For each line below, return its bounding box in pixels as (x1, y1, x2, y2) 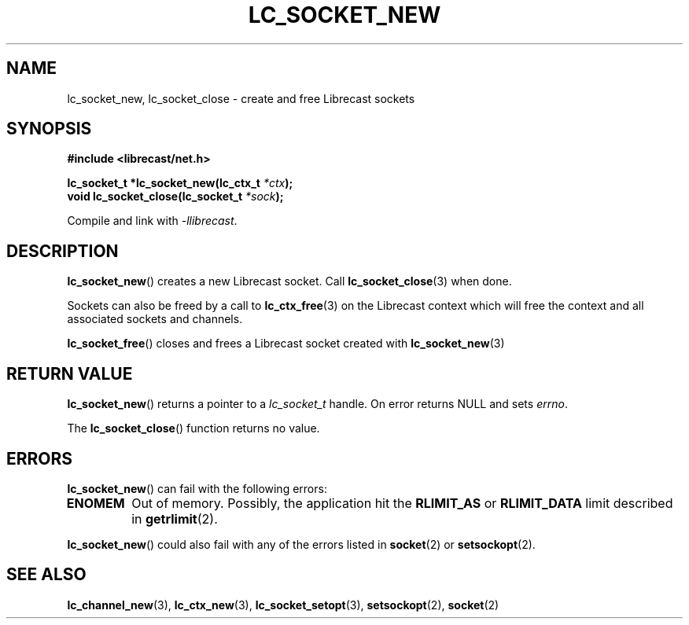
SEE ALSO (6, 564, 87, 585)
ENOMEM (66, 494, 125, 511)
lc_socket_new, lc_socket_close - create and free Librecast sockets (67, 91, 415, 105)
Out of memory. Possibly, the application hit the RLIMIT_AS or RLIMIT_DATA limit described (131, 494, 673, 511)
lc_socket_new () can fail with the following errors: (67, 481, 327, 495)
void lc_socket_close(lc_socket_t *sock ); (67, 189, 284, 204)
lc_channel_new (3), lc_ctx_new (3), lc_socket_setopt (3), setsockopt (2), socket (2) (67, 597, 499, 612)
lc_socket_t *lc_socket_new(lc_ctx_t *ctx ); (67, 176, 293, 190)
